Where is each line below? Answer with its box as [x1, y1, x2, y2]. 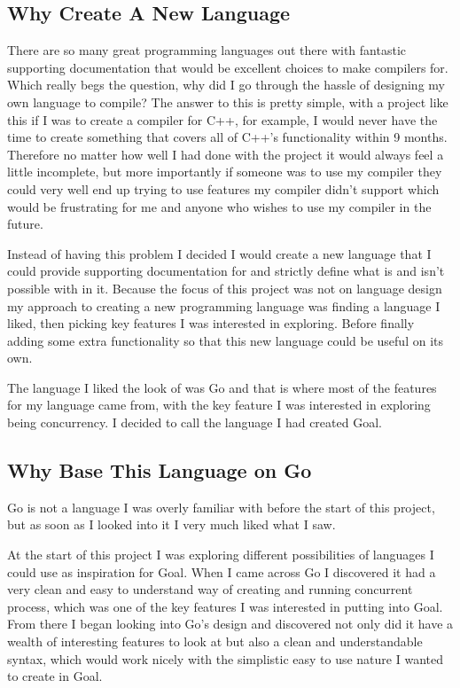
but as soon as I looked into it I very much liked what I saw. [7, 515, 336, 534]
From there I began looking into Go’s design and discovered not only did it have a [7, 614, 454, 633]
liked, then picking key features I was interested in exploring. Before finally [7, 314, 415, 332]
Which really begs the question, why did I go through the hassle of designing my [7, 75, 445, 94]
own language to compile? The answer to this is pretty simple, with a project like [7, 92, 448, 111]
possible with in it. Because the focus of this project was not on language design [7, 278, 442, 297]
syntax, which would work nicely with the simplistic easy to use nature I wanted [7, 649, 443, 668]
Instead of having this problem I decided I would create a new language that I [7, 244, 432, 262]
